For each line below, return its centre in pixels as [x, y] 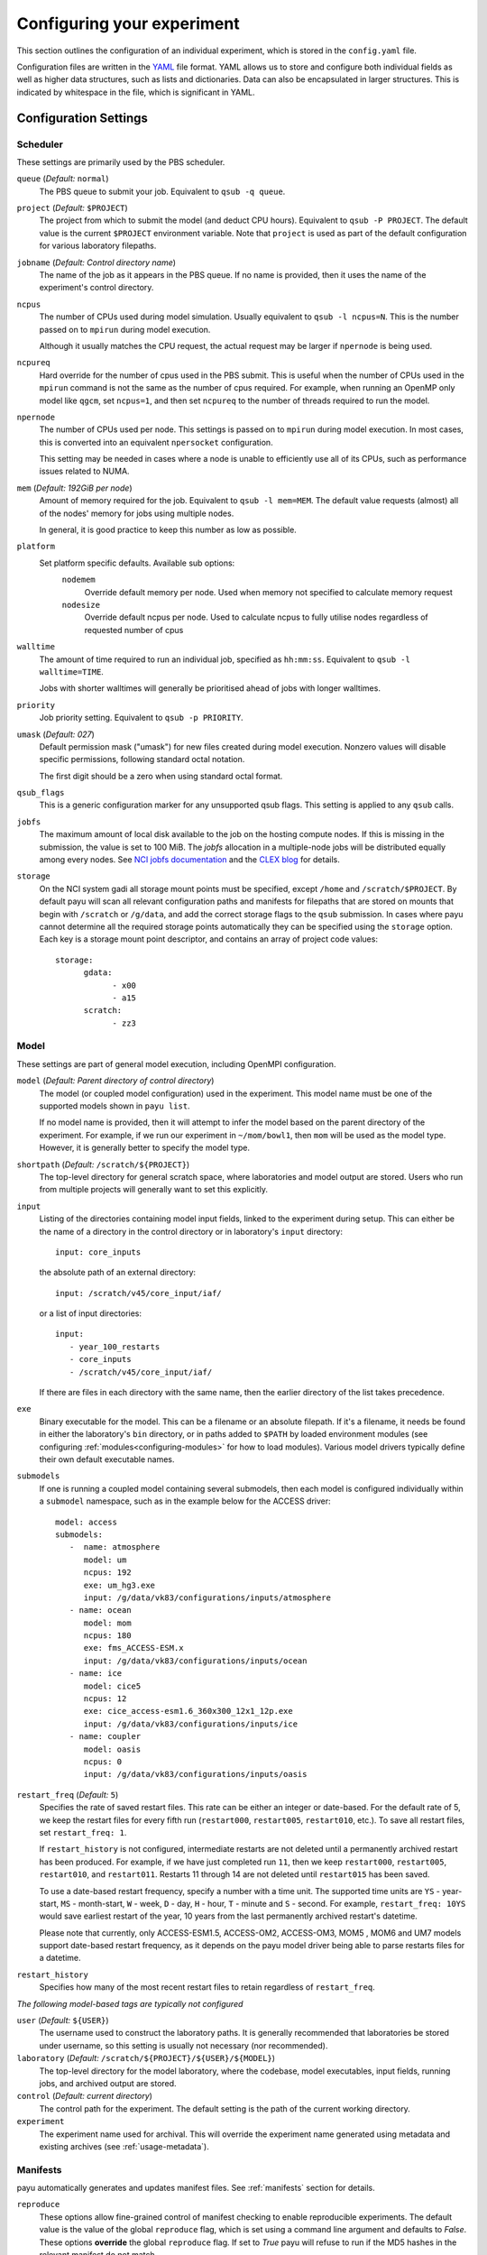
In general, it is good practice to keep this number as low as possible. [168, 530]
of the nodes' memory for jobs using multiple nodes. [137, 513]
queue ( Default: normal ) [63, 179]
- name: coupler [105, 1737]
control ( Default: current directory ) [85, 2096]
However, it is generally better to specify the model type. [144, 1148]
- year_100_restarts [115, 1347]
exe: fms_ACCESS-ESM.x [133, 1648]
